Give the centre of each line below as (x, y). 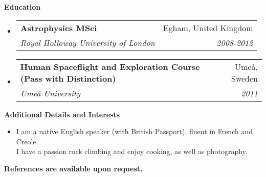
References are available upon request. (73, 168)
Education (23, 7)
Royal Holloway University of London (87, 42)
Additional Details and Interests (62, 114)
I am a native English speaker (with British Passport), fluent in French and (134, 131)
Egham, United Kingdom (208, 28)
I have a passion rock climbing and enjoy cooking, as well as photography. (132, 151)
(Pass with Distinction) (68, 78)
